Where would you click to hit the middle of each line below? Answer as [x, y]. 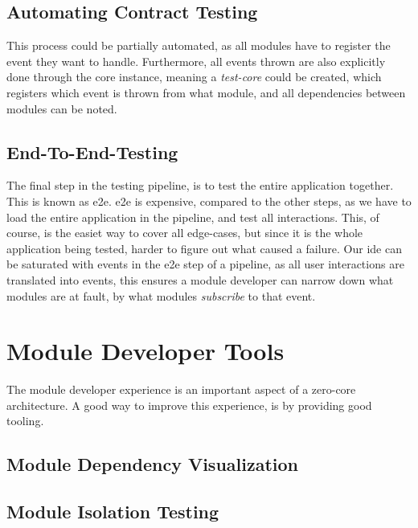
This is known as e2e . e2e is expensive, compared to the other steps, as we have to [209, 201]
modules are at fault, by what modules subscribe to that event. [161, 295]
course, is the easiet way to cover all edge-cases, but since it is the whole [185, 233]
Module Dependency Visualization [153, 464]
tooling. [25, 421]
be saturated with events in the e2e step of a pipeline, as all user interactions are [205, 264]
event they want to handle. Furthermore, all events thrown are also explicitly [196, 61]
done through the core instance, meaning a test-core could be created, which [194, 77]
